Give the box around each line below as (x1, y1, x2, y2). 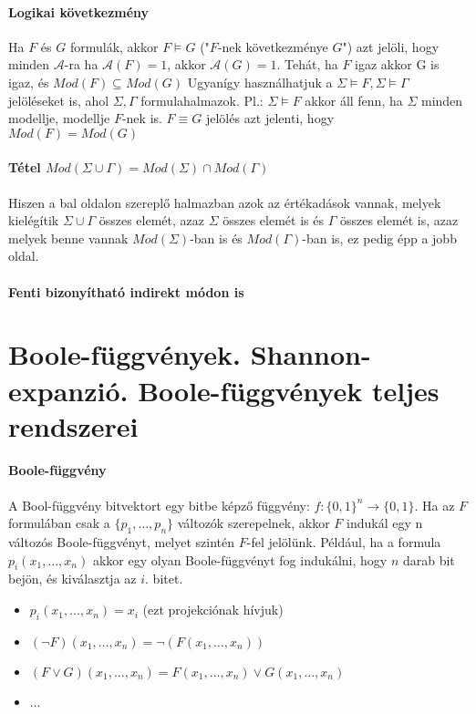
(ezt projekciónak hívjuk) (142, 600, 284, 619)
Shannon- (250, 336, 371, 373)
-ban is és (190, 228, 243, 247)
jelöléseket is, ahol (8, 90, 109, 109)
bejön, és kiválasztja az (8, 569, 137, 588)
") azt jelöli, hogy (342, 36, 440, 56)
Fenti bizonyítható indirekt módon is (8, 282, 244, 301)
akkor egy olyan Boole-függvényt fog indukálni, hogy (92, 550, 388, 569)
